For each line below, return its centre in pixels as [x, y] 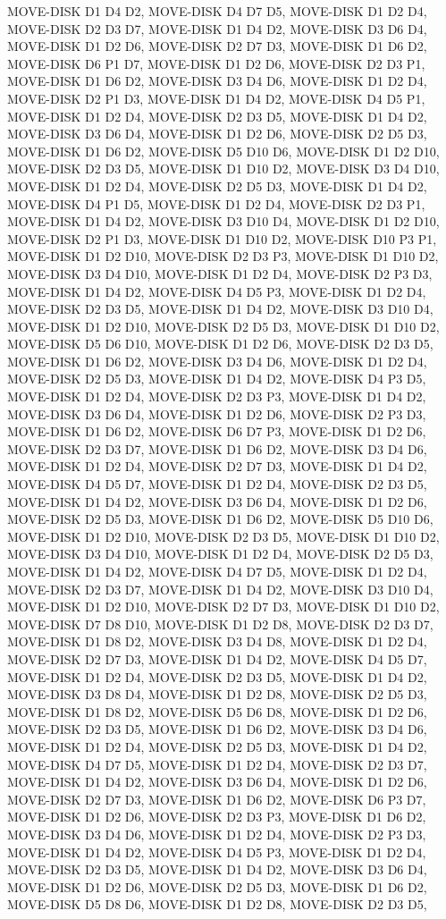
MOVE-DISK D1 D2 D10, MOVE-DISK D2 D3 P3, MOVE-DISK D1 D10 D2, [223, 256]
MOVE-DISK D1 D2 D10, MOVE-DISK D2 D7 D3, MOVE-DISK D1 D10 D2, [223, 607]
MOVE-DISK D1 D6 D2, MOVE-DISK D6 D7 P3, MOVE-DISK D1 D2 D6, [217, 431]
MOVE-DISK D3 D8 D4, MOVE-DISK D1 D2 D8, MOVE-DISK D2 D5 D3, [217, 694]
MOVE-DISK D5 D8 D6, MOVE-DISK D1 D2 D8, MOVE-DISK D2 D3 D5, [217, 904]
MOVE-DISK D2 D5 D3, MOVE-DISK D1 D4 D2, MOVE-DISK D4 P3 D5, [217, 379]
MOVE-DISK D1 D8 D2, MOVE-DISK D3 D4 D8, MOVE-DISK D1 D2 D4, [217, 641]
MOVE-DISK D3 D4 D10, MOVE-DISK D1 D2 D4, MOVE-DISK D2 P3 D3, [220, 273]
